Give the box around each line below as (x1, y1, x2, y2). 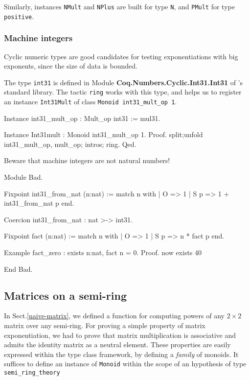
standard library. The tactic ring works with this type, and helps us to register (4, 87, 242, 97)
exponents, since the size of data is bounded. (4, 61, 137, 71)
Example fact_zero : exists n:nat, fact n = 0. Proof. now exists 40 (4, 247, 202, 258)
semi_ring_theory (4, 369, 60, 377)
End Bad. (4, 263, 33, 274)
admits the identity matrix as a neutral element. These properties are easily (4, 339, 231, 350)
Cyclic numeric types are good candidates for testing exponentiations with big (4, 51, 238, 61)
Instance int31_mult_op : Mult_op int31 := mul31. (4, 113, 160, 123)
